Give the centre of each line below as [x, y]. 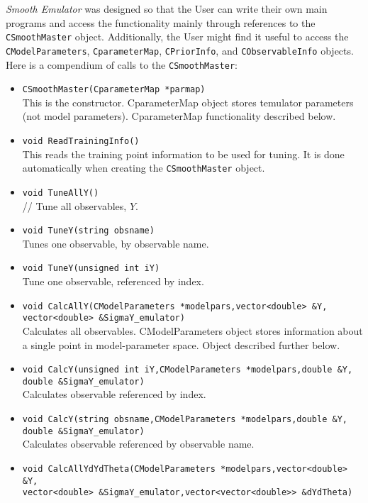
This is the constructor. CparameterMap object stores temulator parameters [188, 102]
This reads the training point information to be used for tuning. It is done [183, 154]
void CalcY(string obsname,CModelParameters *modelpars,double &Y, [185, 420]
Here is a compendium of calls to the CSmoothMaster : [122, 64]
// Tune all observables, [74, 205]
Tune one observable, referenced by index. [113, 281]
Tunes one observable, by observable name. [116, 243]
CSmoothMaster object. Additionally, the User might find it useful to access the [177, 37]
